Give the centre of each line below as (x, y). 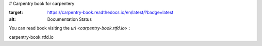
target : (16, 13)
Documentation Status (70, 19)
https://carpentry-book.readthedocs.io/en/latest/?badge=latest (110, 13)
